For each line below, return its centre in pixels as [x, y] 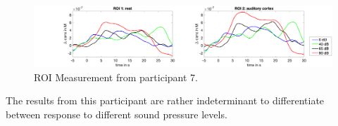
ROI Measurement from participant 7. [116, 77]
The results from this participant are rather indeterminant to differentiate [165, 100]
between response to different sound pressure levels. [117, 114]
